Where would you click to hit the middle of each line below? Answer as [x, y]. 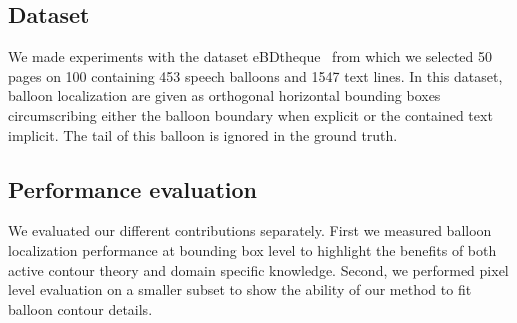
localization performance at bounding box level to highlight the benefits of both [252, 249]
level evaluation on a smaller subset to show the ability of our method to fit [240, 289]
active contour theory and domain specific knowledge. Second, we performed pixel [258, 269]
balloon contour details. [80, 308]
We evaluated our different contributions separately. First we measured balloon [250, 230]
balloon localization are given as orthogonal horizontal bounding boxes [224, 95]
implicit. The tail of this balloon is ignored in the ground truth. [203, 134]
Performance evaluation [133, 188]
